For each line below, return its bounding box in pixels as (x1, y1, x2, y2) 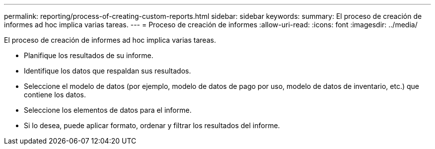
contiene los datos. (24, 90, 86, 99)
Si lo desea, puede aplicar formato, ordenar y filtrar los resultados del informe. (24, 121, 280, 130)
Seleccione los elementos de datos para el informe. (24, 106, 192, 114)
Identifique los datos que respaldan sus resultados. (24, 67, 191, 75)
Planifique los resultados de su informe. (24, 51, 153, 60)
